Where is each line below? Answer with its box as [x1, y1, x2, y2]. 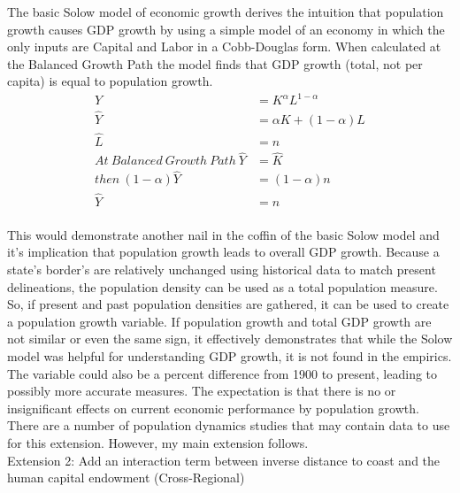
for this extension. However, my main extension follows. [7, 433, 309, 451]
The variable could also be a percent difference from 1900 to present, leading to [7, 364, 438, 382]
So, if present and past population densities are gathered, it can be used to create [7, 295, 449, 313]
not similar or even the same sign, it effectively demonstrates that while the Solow [7, 329, 453, 348]
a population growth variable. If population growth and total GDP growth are [7, 312, 432, 330]
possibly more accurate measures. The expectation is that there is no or [7, 381, 396, 400]
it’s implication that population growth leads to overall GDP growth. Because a [7, 243, 440, 261]
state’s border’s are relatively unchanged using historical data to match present [7, 259, 436, 278]
